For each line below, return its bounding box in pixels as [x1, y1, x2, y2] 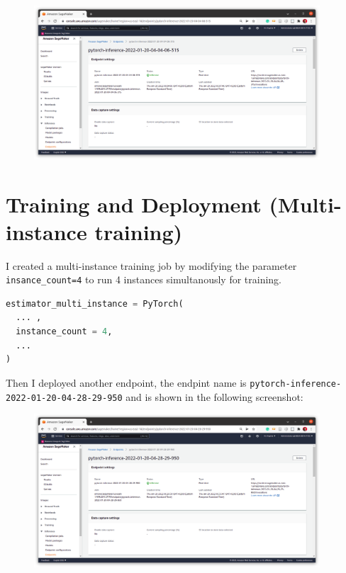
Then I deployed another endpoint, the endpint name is [6, 375, 247, 390]
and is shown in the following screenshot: [125, 389, 303, 404]
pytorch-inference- [250, 378, 342, 389]
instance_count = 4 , [16, 327, 113, 337]
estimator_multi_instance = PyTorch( [6, 298, 184, 309]
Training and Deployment [6, 189, 262, 218]
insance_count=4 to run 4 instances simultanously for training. [6, 272, 282, 287]
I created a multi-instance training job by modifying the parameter [6, 258, 297, 273]
